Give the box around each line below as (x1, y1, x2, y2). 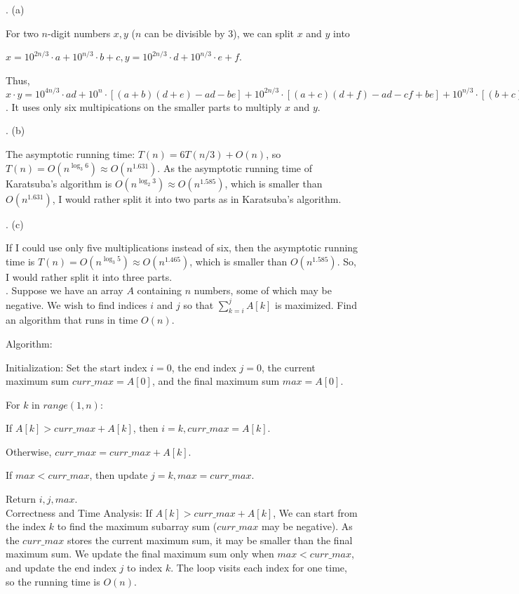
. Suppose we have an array (6, 283, 123, 298)
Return (6, 491, 36, 506)
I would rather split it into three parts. (6, 269, 173, 284)
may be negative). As (261, 519, 353, 534)
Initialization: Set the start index (6, 359, 147, 374)
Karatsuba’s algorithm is (6, 176, 112, 190)
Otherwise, (6, 444, 52, 458)
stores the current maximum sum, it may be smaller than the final (67, 532, 353, 547)
